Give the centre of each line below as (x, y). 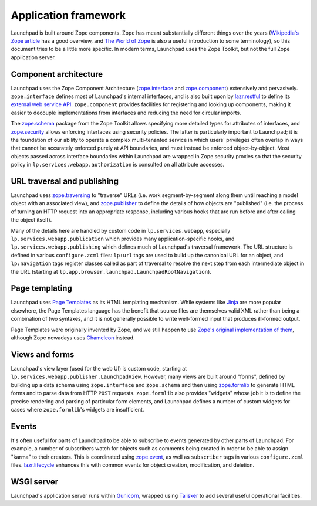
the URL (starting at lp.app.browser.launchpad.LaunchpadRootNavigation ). (111, 271)
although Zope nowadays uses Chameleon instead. (73, 338)
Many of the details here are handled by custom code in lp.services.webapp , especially (121, 230)
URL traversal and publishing (65, 181)
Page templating (42, 288)
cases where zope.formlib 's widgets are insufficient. (77, 409)
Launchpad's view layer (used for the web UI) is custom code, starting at (99, 368)
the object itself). (31, 220)
